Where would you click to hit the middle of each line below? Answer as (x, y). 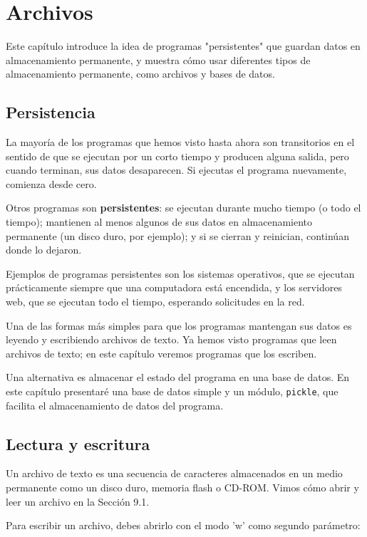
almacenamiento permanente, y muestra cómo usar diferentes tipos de (158, 59)
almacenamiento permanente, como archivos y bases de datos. (140, 74)
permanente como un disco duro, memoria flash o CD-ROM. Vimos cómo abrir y (182, 488)
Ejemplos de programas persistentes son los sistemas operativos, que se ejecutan (180, 273)
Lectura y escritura (78, 443)
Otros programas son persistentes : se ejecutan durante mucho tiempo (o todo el (183, 208)
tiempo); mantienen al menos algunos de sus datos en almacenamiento (159, 222)
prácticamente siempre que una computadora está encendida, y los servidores (174, 287)
